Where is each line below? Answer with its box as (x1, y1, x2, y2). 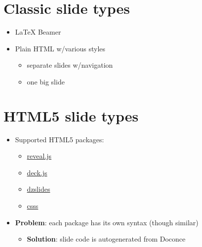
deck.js (27, 167, 47, 177)
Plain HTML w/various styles (15, 43, 106, 53)
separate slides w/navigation (27, 60, 113, 70)
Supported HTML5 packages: (15, 134, 104, 144)
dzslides (27, 184, 50, 194)
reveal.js (27, 151, 52, 161)
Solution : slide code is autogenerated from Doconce (27, 234, 186, 244)
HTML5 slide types (3, 105, 139, 125)
